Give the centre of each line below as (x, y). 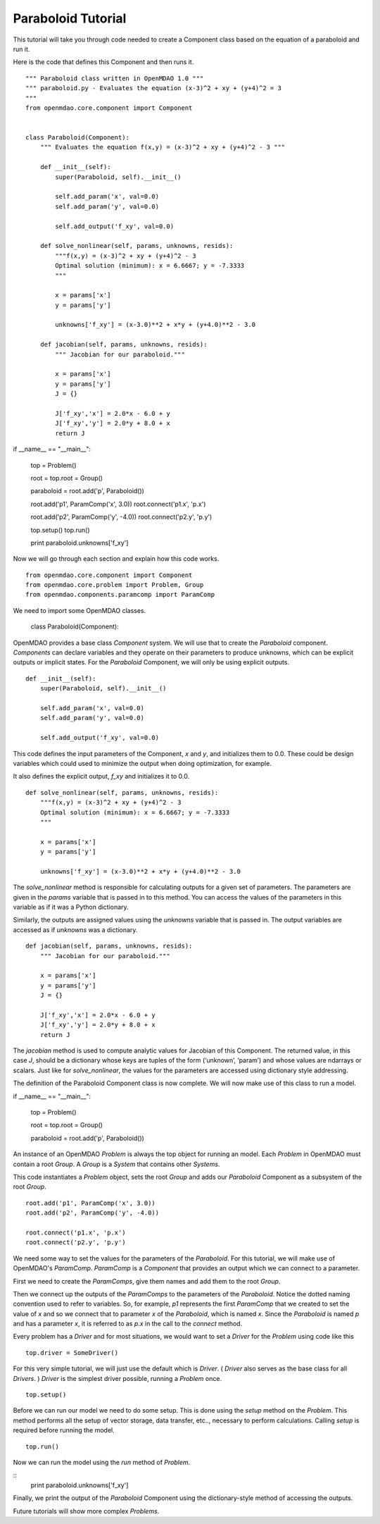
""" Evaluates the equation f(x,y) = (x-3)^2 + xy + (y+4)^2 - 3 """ (163, 147)
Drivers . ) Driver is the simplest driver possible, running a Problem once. (117, 1378)
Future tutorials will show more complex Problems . (86, 1511)
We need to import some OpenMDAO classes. (80, 610)
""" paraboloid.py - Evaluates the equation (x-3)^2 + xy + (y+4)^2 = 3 (153, 88)
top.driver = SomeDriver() (72, 1352)
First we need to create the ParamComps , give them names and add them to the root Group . (147, 1281)
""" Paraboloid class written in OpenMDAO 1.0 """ (115, 78)
